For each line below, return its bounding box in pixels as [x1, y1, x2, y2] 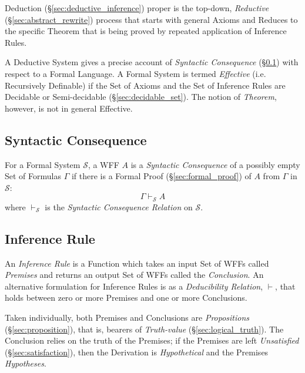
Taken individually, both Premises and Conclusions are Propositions [5, 311, 250, 323]
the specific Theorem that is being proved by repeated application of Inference [5, 25, 287, 37]
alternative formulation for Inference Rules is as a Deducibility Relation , [5, 280, 263, 292]
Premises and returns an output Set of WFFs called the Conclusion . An [5, 268, 264, 281]
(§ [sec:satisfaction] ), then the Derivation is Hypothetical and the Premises [5, 345, 269, 358]
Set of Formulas [5, 170, 61, 182]
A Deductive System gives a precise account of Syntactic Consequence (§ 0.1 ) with [5, 56, 299, 68]
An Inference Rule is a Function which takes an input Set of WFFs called [5, 257, 269, 269]
